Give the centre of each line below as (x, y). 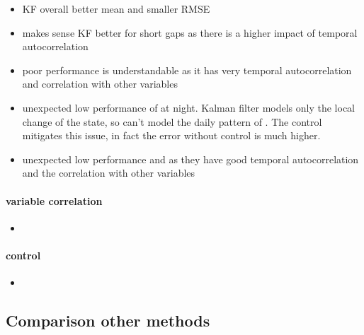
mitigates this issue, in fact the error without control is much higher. (171, 135)
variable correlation (54, 200)
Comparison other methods (108, 321)
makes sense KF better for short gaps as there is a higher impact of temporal (190, 32)
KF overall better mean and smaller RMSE (116, 8)
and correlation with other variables (100, 84)
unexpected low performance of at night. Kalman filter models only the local (189, 107)
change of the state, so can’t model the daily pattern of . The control (172, 121)
